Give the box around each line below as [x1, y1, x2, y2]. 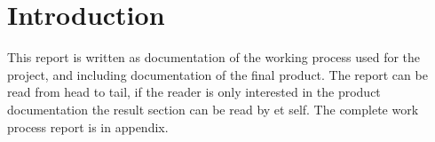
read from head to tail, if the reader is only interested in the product [7, 83, 381, 101]
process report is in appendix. [7, 117, 169, 136]
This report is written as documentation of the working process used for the [7, 48, 421, 67]
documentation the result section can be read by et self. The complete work [7, 99, 419, 118]
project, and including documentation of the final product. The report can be [7, 65, 428, 83]
